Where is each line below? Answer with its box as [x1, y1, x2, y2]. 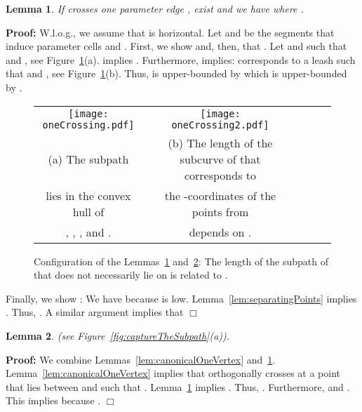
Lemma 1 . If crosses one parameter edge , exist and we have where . [6, 1, 304, 15]
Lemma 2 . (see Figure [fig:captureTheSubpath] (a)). [6, 328, 230, 343]
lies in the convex [46, 187, 131, 204]
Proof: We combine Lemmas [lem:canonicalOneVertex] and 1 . [6, 352, 276, 366]
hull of [72, 203, 105, 220]
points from [192, 203, 249, 220]
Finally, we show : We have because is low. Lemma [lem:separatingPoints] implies [6, 291, 357, 305]
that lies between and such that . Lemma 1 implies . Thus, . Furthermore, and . [6, 379, 350, 394]
